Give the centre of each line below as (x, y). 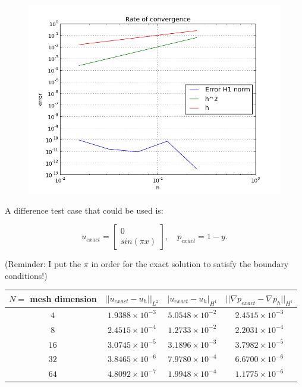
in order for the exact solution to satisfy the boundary (190, 264)
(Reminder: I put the (43, 264)
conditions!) (26, 275)
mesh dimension (63, 298)
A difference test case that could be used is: (84, 210)
